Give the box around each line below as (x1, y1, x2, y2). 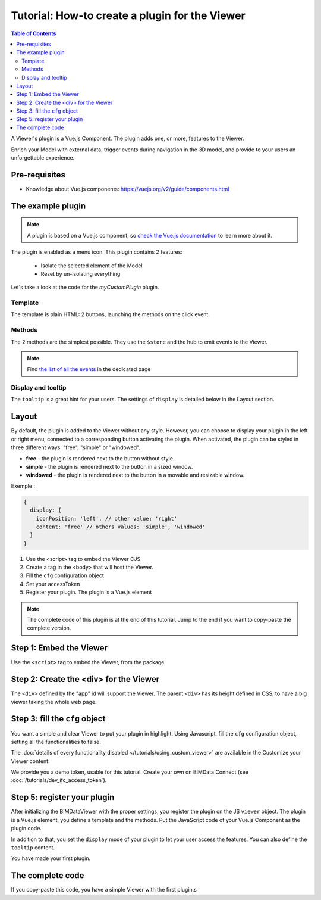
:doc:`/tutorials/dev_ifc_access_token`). (11, 777, 107, 784)
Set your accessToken (26, 580, 80, 587)
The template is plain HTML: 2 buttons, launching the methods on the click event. (11, 311, 210, 318)
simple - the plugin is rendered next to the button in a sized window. (26, 463, 193, 470)
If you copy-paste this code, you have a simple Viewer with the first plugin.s (11, 886, 197, 893)
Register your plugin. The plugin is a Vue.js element (26, 588, 152, 596)
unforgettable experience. (11, 154, 75, 161)
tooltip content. (11, 843, 55, 851)
